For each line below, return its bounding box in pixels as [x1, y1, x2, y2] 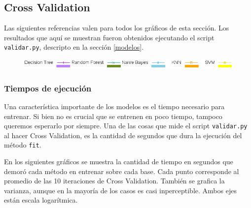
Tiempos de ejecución [4, 82, 92, 94]
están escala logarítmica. [4, 195, 78, 205]
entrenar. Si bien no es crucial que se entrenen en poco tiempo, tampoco [4, 111, 222, 121]
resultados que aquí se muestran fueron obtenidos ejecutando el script [4, 32, 215, 42]
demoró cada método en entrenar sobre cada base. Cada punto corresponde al [4, 166, 239, 176]
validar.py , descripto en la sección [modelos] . [4, 42, 144, 52]
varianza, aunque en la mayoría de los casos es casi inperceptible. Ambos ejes [4, 185, 237, 195]
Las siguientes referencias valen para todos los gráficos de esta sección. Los [4, 23, 229, 33]
